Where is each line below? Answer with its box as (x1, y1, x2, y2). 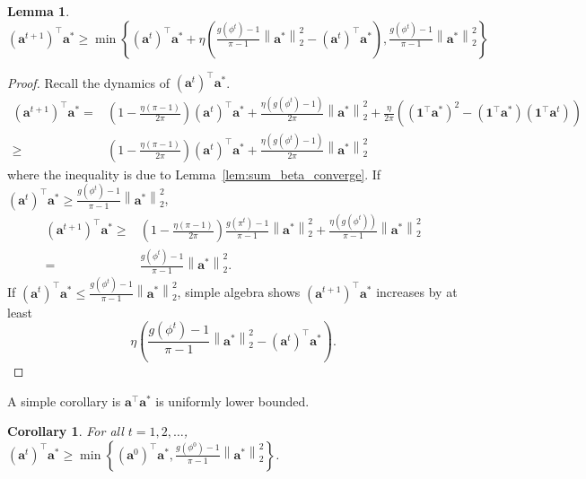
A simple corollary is (7, 391, 121, 410)
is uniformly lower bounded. (155, 391, 310, 410)
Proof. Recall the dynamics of (7, 73, 171, 91)
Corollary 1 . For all (7, 422, 124, 440)
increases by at (376, 283, 458, 301)
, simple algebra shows (177, 283, 301, 301)
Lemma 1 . (7, 2, 70, 20)
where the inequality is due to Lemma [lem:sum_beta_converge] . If (7, 164, 381, 183)
